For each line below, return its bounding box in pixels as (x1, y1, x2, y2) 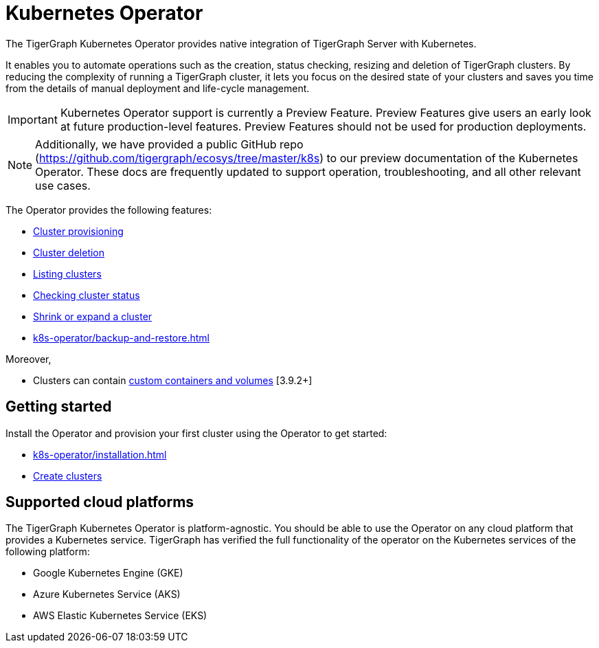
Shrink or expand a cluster (33, 310, 152, 322)
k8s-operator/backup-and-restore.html (33, 331, 210, 344)
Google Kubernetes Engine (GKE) (33, 567, 183, 579)
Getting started (5, 398, 112, 416)
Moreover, (5, 353, 52, 365)
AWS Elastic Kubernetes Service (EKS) (33, 610, 207, 622)
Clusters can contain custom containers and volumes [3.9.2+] (33, 374, 313, 386)
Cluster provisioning (33, 225, 124, 237)
